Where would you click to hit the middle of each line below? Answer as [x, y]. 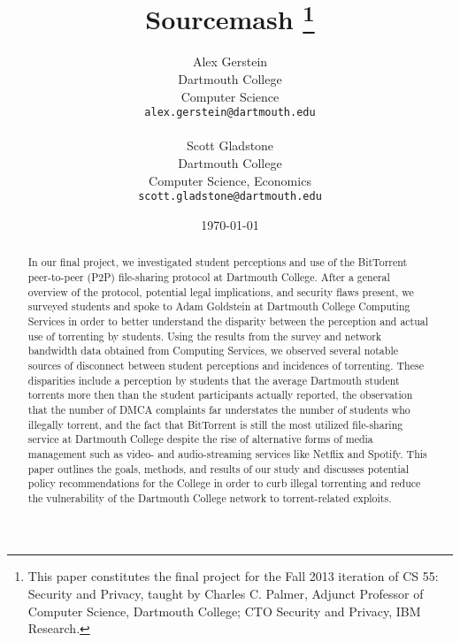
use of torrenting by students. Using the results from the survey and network [205, 336]
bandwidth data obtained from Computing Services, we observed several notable [213, 351]
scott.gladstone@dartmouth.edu [230, 197]
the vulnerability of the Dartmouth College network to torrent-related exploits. [210, 497]
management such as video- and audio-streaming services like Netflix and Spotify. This [227, 453]
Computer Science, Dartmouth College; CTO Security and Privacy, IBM [224, 611]
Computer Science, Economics [230, 180]
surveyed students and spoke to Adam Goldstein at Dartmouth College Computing [219, 306]
